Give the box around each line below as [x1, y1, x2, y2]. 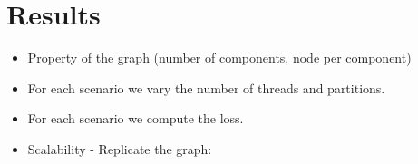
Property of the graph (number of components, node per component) [27, 48, 412, 67]
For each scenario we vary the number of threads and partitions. [27, 78, 385, 97]
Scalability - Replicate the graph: [27, 139, 212, 158]
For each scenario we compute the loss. [27, 109, 244, 128]
